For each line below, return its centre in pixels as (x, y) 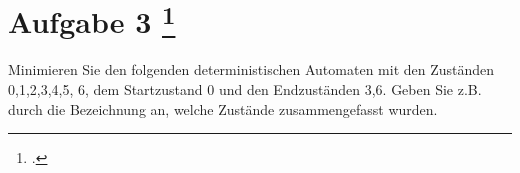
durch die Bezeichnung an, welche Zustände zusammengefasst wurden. (223, 108)
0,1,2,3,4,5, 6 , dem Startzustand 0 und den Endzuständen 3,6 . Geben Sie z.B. (245, 89)
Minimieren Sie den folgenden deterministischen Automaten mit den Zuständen (251, 69)
